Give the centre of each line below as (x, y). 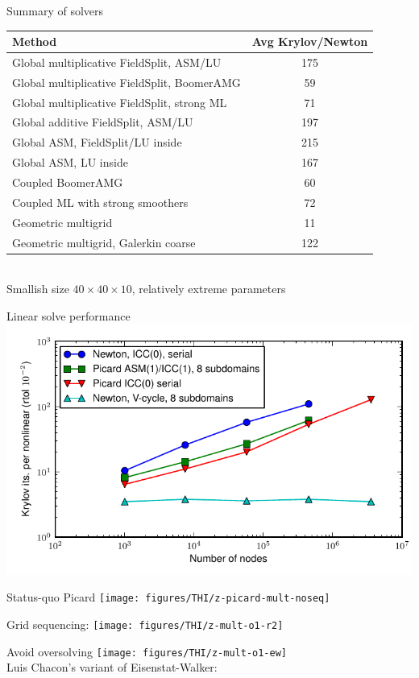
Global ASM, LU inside (70, 162)
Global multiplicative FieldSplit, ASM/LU (117, 62)
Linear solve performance (68, 315)
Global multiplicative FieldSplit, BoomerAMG (127, 82)
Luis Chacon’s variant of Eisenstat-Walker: (112, 667)
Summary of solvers (55, 10)
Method (35, 41)
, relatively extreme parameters (209, 289)
